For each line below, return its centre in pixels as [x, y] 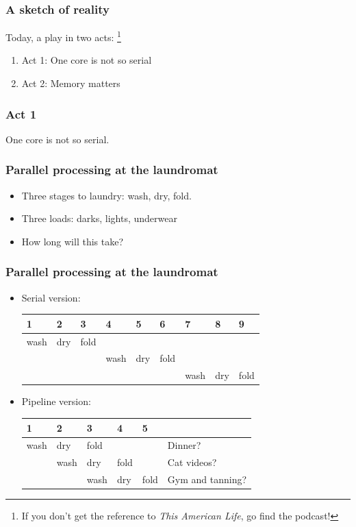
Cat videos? [192, 462]
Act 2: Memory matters [71, 83]
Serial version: [51, 297]
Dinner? [184, 445]
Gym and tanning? [207, 479]
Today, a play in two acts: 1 [63, 36]
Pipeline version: [56, 401]
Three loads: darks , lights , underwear [99, 218]
